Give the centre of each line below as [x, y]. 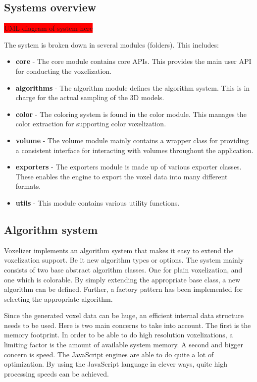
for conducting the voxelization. [64, 71]
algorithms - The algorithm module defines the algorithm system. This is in [133, 87]
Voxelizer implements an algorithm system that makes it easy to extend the [119, 250]
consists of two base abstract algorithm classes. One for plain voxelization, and [123, 269]
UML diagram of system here [49, 28]
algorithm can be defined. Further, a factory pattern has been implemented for [123, 289]
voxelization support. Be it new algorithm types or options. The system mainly [124, 260]
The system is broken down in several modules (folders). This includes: [111, 44]
